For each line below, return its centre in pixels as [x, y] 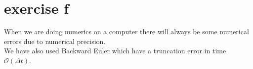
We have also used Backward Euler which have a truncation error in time [115, 51]
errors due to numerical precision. [55, 41]
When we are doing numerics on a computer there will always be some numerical [126, 32]
